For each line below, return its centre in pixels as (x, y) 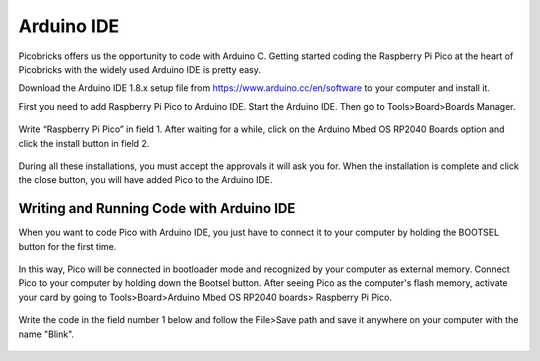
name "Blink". (46, 334)
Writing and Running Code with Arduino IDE (157, 208)
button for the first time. (67, 246)
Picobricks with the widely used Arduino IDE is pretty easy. (140, 69)
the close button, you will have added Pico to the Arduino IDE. (146, 180)
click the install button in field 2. (84, 143)
